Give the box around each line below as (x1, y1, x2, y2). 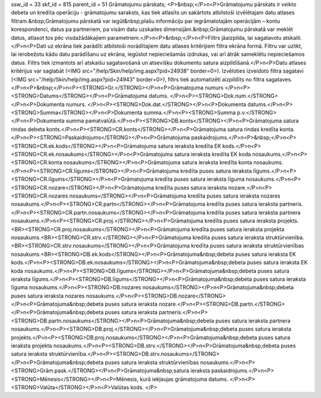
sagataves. (265, 76, 292, 83)
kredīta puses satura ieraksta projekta (191, 225, 285, 233)
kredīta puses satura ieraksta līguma (155, 176, 245, 183)
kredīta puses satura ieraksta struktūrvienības (191, 242, 304, 249)
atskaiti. (282, 34, 303, 41)
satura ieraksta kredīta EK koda (174, 151, 251, 158)
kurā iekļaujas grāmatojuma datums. (140, 375, 229, 383)
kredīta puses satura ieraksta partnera (206, 209, 301, 216)
